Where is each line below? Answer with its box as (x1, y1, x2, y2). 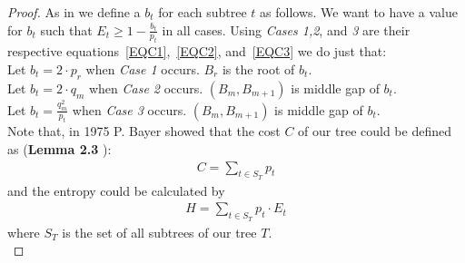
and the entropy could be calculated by (7, 180, 225, 200)
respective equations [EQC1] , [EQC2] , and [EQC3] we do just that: (7, 42, 387, 61)
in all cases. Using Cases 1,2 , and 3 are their (162, 20, 411, 39)
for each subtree (158, 3, 247, 21)
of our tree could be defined (298, 122, 451, 141)
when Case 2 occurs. (88, 78, 203, 97)
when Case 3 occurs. (72, 100, 187, 119)
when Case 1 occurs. (85, 59, 200, 78)
